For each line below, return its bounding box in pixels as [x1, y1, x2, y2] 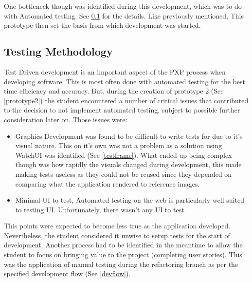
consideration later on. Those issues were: [4, 114, 127, 124]
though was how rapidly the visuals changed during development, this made [15, 159, 242, 169]
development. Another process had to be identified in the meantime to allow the [4, 240, 243, 250]
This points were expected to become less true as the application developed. [4, 221, 231, 231]
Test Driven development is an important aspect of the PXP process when [4, 66, 226, 76]
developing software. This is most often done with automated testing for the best [4, 76, 245, 86]
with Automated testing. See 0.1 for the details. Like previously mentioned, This [4, 10, 244, 20]
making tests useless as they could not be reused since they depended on [15, 169, 232, 179]
